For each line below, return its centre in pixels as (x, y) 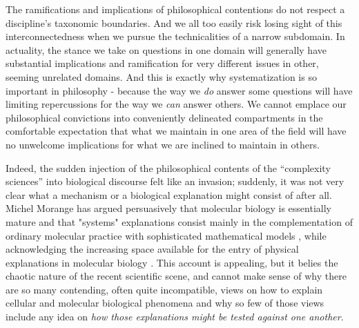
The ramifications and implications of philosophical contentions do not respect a (175, 9)
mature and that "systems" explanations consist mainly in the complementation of (179, 221)
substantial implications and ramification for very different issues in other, (162, 63)
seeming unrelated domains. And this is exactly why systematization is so (161, 76)
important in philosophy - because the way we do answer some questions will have (179, 90)
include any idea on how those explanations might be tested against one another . (175, 317)
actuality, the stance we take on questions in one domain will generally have (166, 49)
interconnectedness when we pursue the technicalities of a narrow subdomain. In (175, 36)
